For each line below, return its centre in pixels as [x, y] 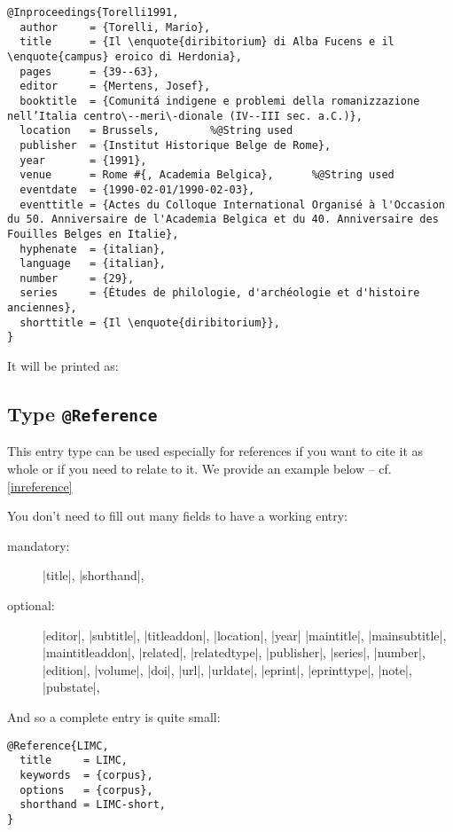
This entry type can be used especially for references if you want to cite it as [215, 451]
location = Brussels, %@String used [156, 131]
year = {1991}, [83, 160]
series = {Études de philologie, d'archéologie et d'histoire [220, 293]
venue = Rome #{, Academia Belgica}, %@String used [207, 175]
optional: [31, 605]
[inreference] [40, 486]
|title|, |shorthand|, [94, 575]
